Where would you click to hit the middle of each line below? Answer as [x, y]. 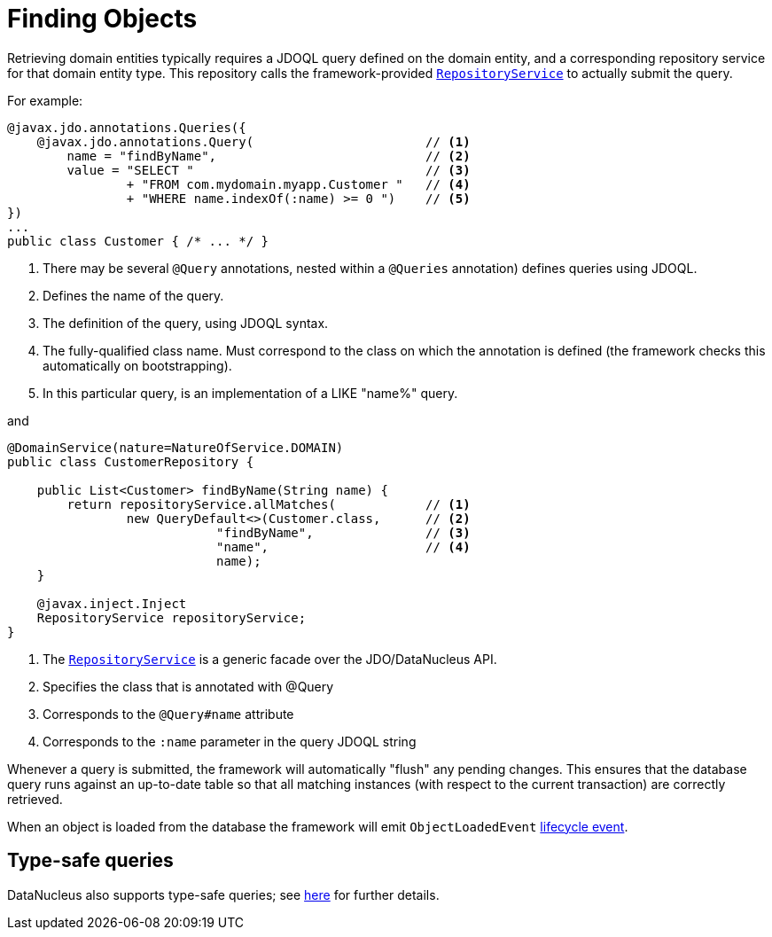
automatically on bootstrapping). [137, 365]
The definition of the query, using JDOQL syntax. [186, 323]
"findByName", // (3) [343, 532]
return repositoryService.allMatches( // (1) [269, 504]
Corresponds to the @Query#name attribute [168, 714]
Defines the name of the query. [133, 295]
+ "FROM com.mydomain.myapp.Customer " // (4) [298, 184]
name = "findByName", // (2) [269, 156]
